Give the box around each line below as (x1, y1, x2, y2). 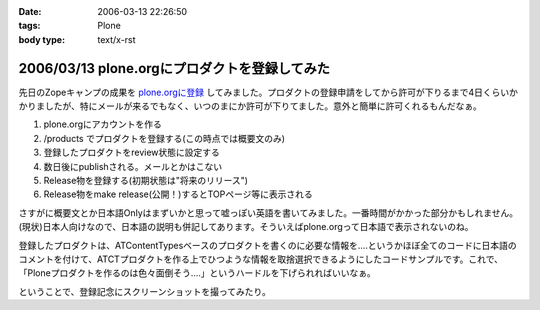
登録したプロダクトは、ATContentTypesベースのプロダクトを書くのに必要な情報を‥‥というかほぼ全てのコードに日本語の (18, 239, 517, 251)
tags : (18, 20, 41, 32)
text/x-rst (97, 33, 136, 45)
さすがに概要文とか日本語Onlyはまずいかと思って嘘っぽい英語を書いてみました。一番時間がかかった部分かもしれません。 (18, 206, 519, 219)
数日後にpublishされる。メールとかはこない (43, 160, 223, 172)
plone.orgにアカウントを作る (43, 118, 162, 130)
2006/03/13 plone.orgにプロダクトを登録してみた (18, 60, 330, 77)
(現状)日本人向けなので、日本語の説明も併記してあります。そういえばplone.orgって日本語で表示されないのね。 (18, 221, 474, 233)
